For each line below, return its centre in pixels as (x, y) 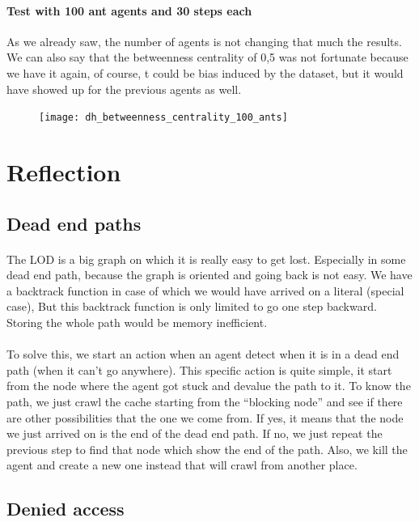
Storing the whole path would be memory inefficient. (137, 322)
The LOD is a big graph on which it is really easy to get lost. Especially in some (206, 259)
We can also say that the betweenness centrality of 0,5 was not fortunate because (207, 57)
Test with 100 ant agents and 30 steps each (129, 10)
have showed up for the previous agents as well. (124, 89)
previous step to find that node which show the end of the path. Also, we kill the (207, 449)
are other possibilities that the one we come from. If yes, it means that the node (205, 417)
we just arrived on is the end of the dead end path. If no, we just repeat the (195, 433)
